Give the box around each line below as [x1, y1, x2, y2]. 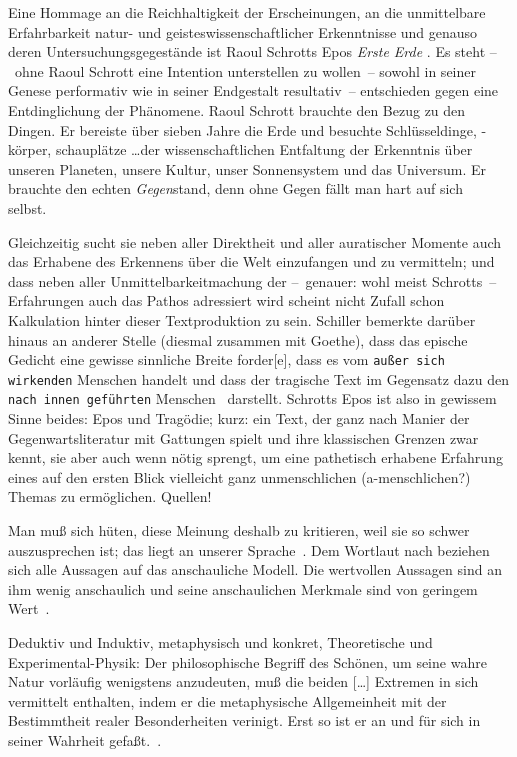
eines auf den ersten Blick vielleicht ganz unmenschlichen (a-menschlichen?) [8, 466, 471, 487]
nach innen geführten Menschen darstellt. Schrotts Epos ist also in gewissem [8, 388, 497, 409]
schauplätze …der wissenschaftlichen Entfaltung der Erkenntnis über [55, 139, 473, 160]
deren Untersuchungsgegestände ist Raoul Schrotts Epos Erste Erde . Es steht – [8, 41, 497, 62]
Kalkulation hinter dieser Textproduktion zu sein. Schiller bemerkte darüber [8, 309, 476, 330]
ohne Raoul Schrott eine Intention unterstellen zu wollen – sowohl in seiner [14, 60, 476, 81]
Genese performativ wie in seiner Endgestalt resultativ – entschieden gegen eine [8, 80, 499, 101]
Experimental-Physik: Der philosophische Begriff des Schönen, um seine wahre [8, 651, 487, 672]
